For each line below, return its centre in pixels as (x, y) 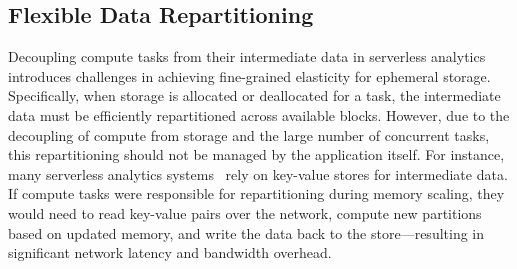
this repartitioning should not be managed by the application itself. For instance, (256, 154)
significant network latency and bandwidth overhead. (170, 252)
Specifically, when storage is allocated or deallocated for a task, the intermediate (254, 95)
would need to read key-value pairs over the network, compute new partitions (245, 212)
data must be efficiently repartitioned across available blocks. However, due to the (259, 114)
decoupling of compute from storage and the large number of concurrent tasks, (249, 134)
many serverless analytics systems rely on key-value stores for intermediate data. (258, 173)
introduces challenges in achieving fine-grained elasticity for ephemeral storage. (249, 75)
